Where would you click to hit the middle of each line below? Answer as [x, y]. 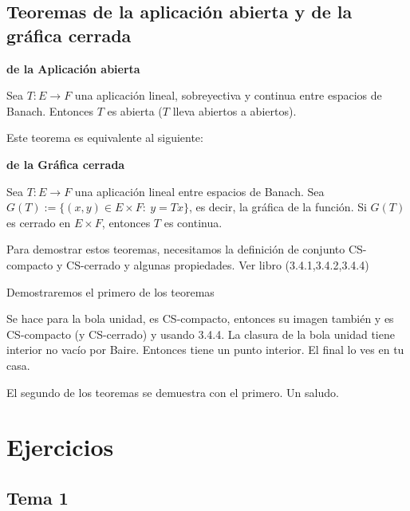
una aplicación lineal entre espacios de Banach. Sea [199, 191]
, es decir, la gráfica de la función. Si [278, 207]
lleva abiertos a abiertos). [235, 110]
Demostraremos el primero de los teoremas [110, 291]
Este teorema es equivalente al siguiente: [105, 138]
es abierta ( [135, 110]
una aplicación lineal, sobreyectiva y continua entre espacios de [228, 95]
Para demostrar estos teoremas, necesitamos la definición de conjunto [176, 249]
